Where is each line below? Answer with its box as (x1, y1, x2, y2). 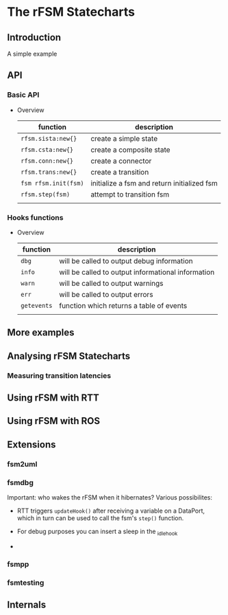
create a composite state (90, 145, 170, 155)
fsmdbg (7, 478, 34, 487)
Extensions (7, 438, 56, 450)
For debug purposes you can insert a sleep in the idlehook (16, 527, 178, 537)
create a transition (90, 167, 149, 177)
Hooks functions (7, 212, 64, 222)
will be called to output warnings (59, 278, 164, 288)
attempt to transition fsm (90, 190, 170, 199)
